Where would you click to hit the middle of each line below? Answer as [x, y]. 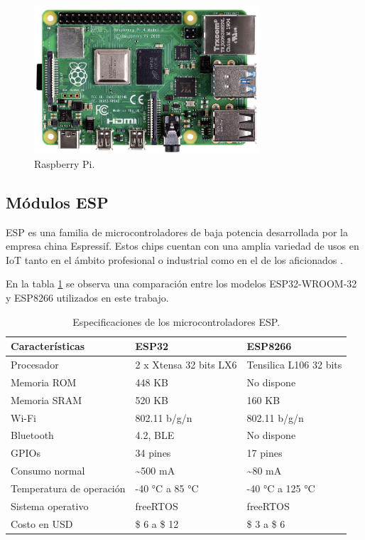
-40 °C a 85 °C [167, 488]
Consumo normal [48, 471]
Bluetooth [32, 435]
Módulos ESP [57, 202]
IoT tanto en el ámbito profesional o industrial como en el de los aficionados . [174, 259]
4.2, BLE [155, 435]
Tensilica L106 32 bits [294, 364]
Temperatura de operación [68, 488]
